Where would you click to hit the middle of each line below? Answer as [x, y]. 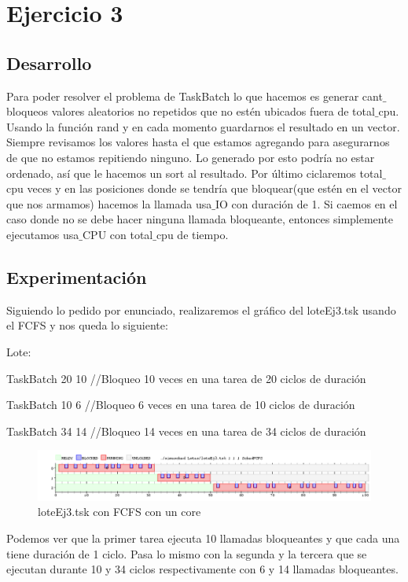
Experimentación [77, 276]
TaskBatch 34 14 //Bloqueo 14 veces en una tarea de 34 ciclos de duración [186, 431]
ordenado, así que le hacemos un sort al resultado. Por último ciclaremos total [195, 173]
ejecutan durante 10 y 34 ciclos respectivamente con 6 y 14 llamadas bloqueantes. [202, 569]
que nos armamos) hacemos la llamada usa [109, 203]
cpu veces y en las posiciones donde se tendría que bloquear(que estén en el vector [204, 188]
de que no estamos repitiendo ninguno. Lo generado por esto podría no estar [191, 157]
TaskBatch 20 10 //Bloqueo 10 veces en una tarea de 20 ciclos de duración [186, 378]
